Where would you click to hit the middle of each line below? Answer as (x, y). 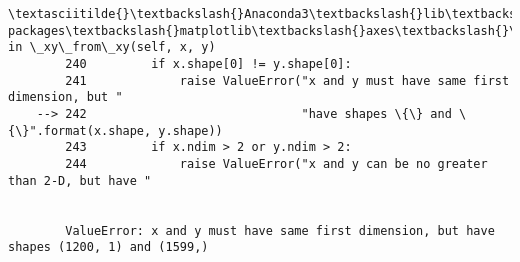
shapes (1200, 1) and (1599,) (108, 247)
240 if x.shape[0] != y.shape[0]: (208, 63)
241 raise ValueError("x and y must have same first (287, 80)
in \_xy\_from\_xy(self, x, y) (112, 47)
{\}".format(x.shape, (80, 130)
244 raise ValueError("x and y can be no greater (276, 163)
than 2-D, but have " (80, 180)
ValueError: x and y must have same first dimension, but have (280, 230)
